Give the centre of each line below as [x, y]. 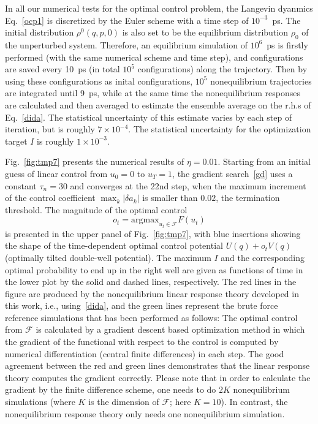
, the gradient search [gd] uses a [233, 173]
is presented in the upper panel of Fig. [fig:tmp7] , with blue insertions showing [153, 233]
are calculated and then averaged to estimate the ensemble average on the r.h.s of [158, 104]
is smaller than [170, 198]
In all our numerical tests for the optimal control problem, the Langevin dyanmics [159, 8]
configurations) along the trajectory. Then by [222, 69]
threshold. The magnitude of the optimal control [96, 209]
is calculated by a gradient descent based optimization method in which [170, 329]
